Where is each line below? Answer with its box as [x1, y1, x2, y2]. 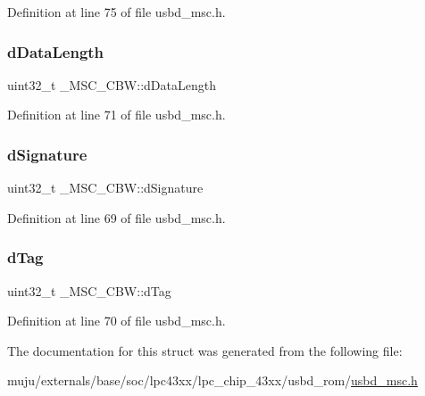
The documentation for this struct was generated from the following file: [7, 341, 403, 359]
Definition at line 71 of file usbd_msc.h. [7, 105, 226, 124]
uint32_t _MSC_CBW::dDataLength [7, 75, 216, 94]
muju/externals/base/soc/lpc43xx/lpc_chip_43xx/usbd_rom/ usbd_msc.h [7, 371, 418, 390]
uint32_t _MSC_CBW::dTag [7, 281, 171, 300]
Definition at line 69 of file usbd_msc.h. [7, 208, 226, 227]
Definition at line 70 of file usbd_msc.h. [7, 311, 226, 330]
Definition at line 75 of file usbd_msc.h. [7, 3, 226, 21]
